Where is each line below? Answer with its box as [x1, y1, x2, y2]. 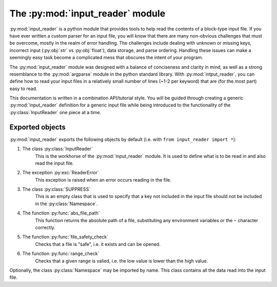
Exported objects [9, 122, 66, 131]
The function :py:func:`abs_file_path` [22, 210, 100, 216]
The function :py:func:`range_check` [22, 250, 100, 257]
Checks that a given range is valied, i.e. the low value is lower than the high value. [35, 258, 208, 264]
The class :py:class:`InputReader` [22, 146, 93, 152]
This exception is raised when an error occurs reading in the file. [35, 176, 172, 183]
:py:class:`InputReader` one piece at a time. [9, 109, 102, 115]
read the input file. [35, 160, 74, 166]
